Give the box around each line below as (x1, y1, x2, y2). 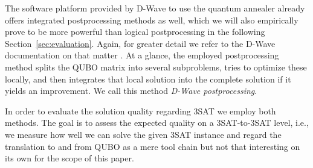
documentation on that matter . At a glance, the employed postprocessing (5, 49, 279, 61)
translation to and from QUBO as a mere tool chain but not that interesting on (5, 140, 300, 152)
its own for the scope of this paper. (5, 152, 134, 164)
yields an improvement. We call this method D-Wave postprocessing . (5, 84, 257, 97)
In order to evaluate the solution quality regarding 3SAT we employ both (5, 104, 276, 117)
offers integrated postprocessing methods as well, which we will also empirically (5, 13, 298, 26)
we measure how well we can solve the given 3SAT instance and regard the (5, 128, 282, 140)
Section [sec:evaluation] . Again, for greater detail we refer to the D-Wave (5, 37, 276, 49)
